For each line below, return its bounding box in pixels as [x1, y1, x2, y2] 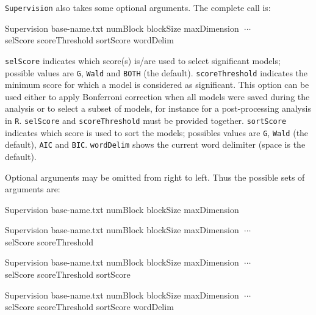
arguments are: [5, 183, 60, 195]
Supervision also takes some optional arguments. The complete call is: [5, 1, 271, 13]
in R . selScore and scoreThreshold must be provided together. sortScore [5, 114, 287, 126]
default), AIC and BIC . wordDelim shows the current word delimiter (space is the [5, 138, 306, 151]
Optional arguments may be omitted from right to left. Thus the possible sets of [5, 170, 305, 183]
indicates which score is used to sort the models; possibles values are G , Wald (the [5, 126, 309, 139]
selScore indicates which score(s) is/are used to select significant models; [5, 54, 281, 67]
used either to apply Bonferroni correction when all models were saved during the [5, 90, 310, 103]
